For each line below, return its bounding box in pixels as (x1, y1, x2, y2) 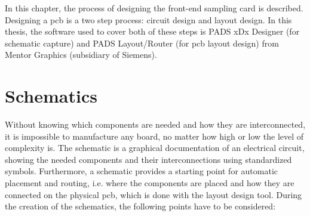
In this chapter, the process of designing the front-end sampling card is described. (5, 2, 303, 14)
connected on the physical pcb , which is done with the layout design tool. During (5, 188, 302, 200)
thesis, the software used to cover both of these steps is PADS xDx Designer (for (5, 25, 300, 38)
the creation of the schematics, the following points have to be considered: (5, 200, 276, 212)
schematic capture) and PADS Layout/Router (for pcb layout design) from (5, 36, 279, 49)
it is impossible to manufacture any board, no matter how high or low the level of (5, 129, 304, 142)
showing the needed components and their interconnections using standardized (5, 153, 292, 165)
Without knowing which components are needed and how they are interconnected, (5, 118, 306, 131)
